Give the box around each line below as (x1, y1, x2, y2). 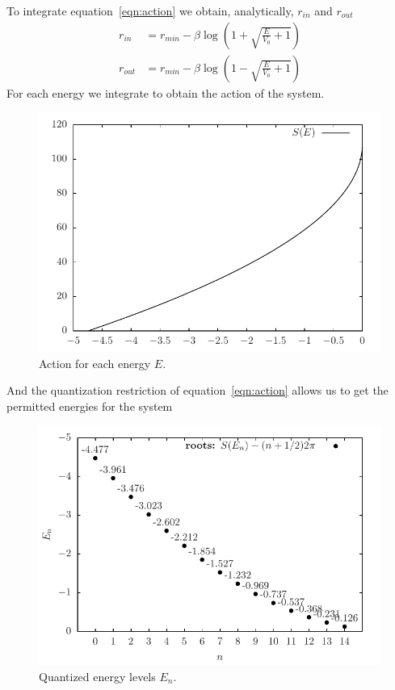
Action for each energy (39, 354, 151, 371)
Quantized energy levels (39, 667, 156, 684)
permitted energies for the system (6, 397, 173, 414)
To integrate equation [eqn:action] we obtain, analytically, (6, 2, 294, 19)
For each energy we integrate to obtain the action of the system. (6, 84, 325, 101)
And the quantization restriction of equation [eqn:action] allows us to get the (6, 382, 389, 399)
